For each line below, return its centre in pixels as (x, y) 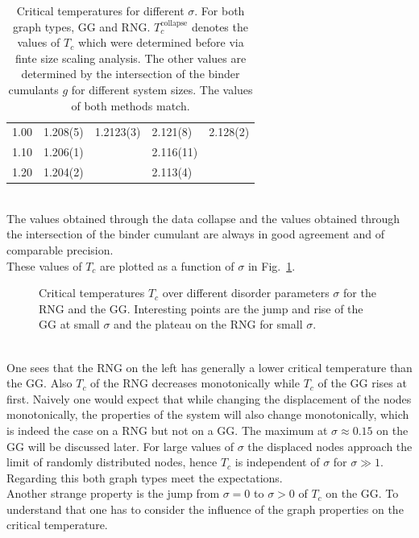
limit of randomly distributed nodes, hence (112, 462)
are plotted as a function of (167, 265)
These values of (44, 265)
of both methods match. (131, 105)
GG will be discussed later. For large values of (120, 446)
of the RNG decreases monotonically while (195, 383)
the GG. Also (39, 383)
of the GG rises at (362, 383)
